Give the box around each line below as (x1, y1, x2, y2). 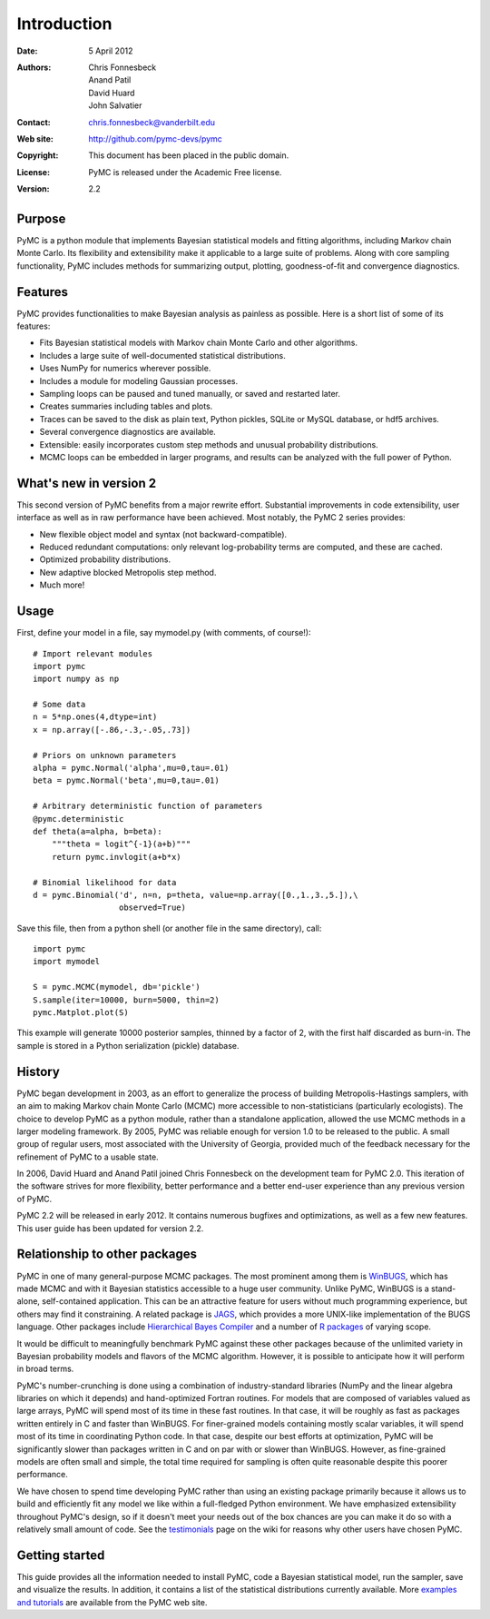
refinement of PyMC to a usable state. (16, 1151, 159, 1162)
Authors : (16, 62, 52, 73)
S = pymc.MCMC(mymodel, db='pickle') (33, 982, 201, 992)
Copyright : (16, 150, 59, 161)
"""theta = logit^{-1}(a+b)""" (51, 839, 191, 849)
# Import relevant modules (33, 648, 153, 658)
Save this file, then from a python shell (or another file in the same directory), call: (16, 923, 322, 933)
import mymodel (33, 956, 101, 967)
